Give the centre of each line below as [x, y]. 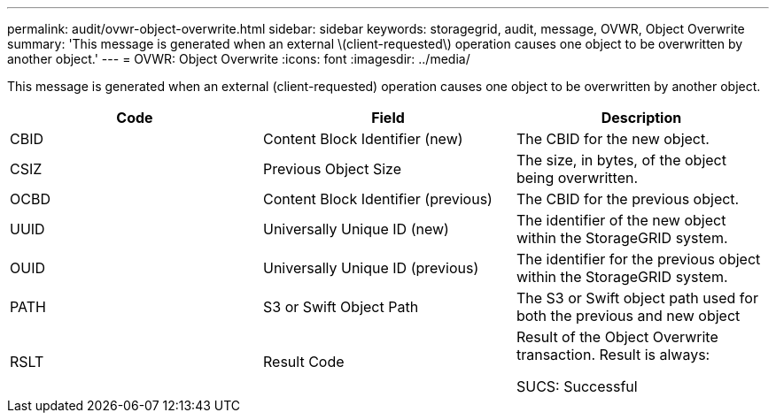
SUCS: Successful [577, 386]
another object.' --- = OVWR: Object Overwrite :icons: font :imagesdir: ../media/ [239, 59]
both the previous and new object [628, 316]
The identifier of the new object [621, 220]
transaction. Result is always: [613, 355]
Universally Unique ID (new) [356, 229]
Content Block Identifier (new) [363, 139]
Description [641, 118]
